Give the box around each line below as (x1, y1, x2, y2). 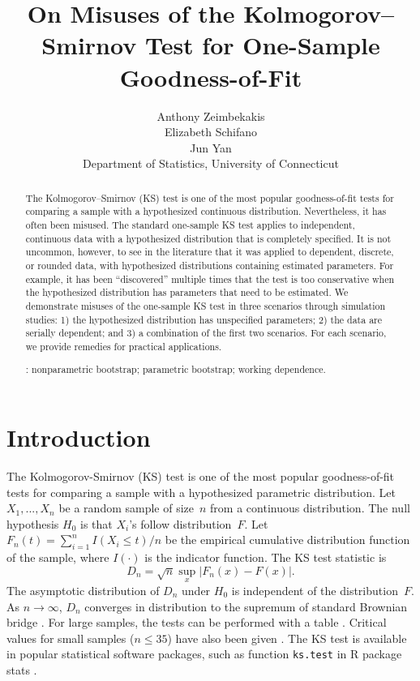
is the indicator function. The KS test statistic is (144, 549, 387, 566)
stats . (6, 662, 37, 679)
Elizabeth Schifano (164, 123, 258, 140)
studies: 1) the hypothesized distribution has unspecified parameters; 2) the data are (25, 312, 383, 326)
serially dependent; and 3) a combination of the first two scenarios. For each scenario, (25, 326, 387, 340)
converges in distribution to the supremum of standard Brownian (84, 597, 408, 615)
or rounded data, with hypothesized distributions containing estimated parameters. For (25, 258, 394, 272)
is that (79, 515, 113, 532)
